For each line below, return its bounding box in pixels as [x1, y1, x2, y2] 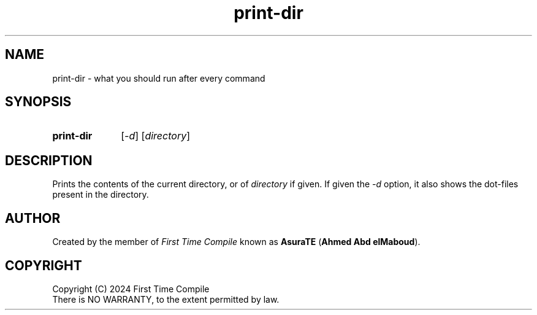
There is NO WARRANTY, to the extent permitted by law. [52, 294, 280, 305]
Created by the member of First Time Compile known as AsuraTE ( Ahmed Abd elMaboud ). [52, 236, 421, 247]
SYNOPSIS [5, 94, 72, 110]
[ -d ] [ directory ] [121, 130, 190, 142]
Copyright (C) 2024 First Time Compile [52, 283, 210, 294]
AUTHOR [5, 210, 61, 226]
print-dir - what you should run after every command [52, 72, 265, 84]
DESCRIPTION [5, 152, 93, 168]
